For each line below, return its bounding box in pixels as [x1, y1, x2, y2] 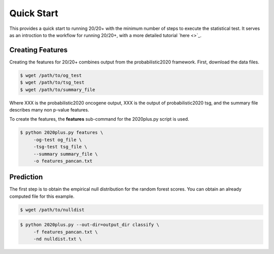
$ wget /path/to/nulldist [20, 207, 85, 212]
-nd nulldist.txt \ [33, 236, 82, 242]
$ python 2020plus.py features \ [20, 130, 104, 135]
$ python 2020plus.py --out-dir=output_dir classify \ [20, 222, 159, 228]
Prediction [9, 173, 43, 182]
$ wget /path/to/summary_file [20, 87, 95, 92]
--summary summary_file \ [33, 151, 98, 157]
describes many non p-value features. [9, 106, 89, 113]
